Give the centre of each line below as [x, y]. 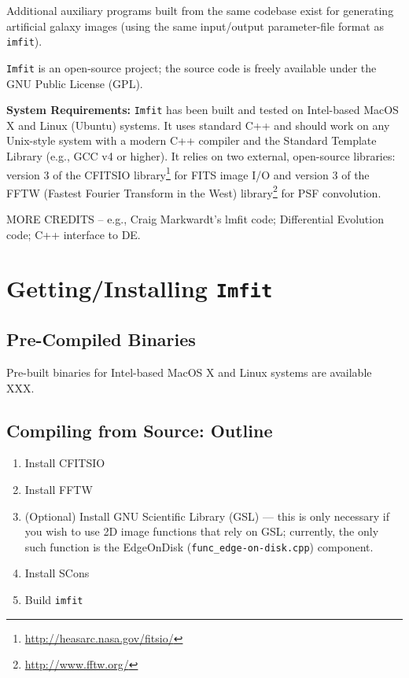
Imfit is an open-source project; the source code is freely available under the [192, 67]
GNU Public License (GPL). [75, 83]
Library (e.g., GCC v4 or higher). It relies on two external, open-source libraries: [201, 155]
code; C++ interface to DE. [74, 234]
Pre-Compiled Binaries [101, 339]
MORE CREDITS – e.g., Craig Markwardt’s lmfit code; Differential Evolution [195, 219]
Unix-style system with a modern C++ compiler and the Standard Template [192, 140]
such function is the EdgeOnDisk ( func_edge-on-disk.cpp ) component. [199, 546]
